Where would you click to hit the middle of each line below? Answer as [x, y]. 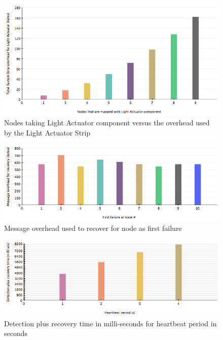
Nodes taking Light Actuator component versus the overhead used [107, 123]
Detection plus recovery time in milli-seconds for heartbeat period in [110, 323]
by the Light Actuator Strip [47, 132]
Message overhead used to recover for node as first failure [93, 228]
